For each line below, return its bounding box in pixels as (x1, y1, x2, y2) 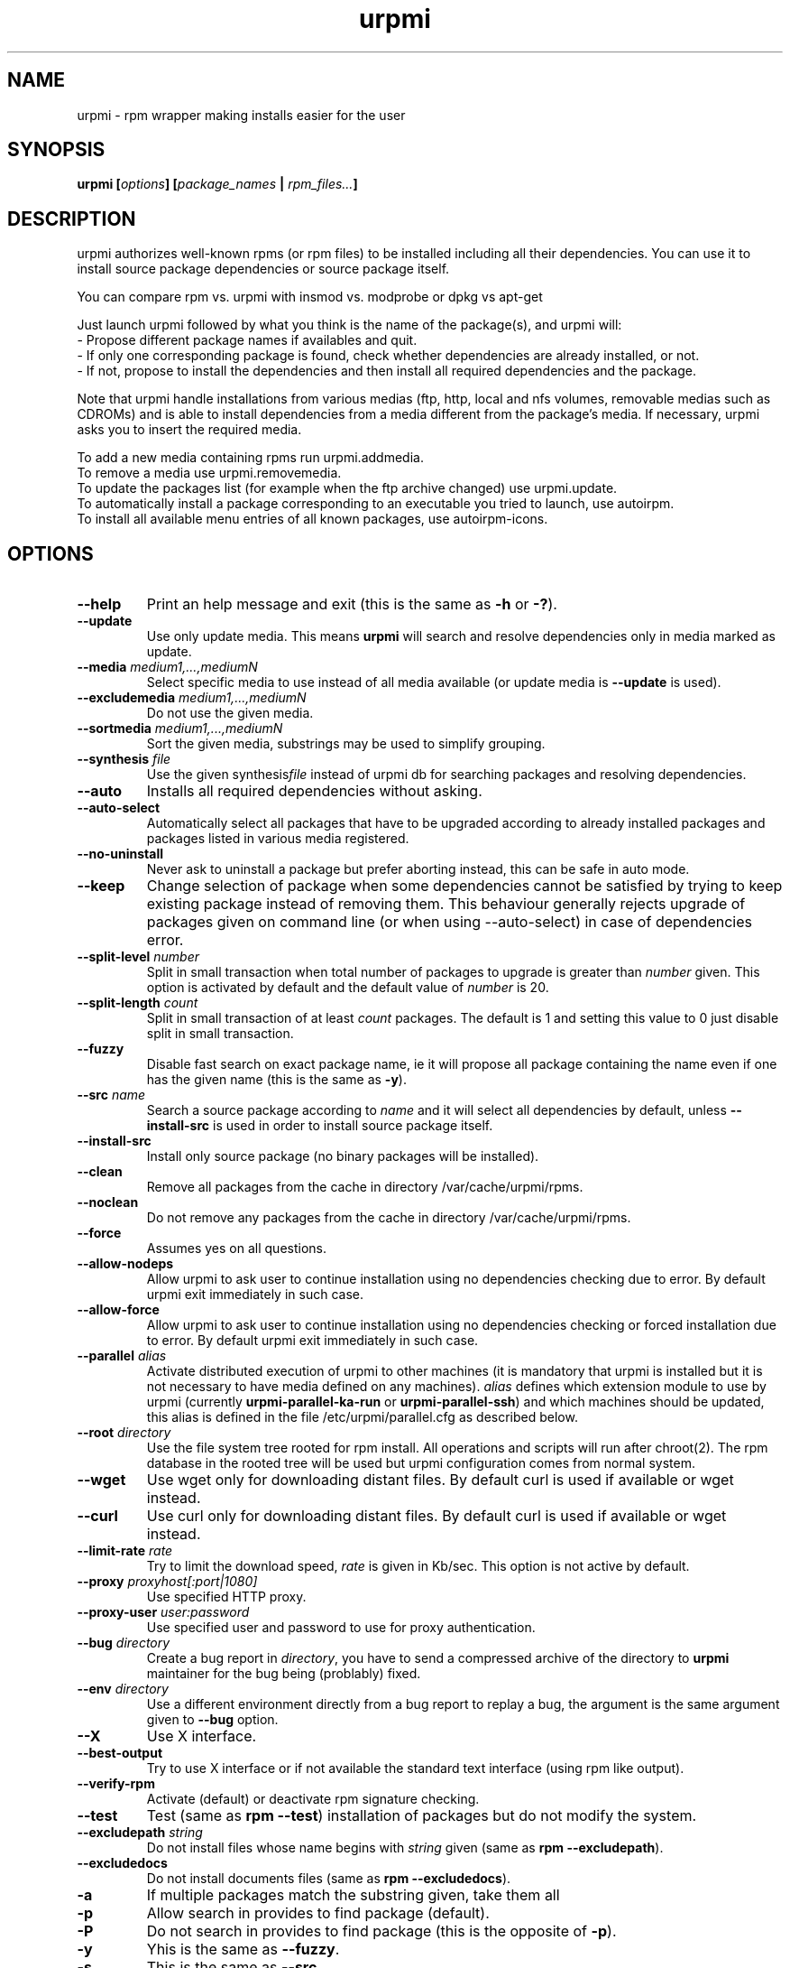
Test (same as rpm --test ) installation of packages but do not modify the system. (146, 1806, 697, 1825)
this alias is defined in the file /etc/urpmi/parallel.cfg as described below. (146, 1409, 578, 1425)
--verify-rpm (77, 1776, 155, 1792)
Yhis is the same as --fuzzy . (146, 1940, 340, 1959)
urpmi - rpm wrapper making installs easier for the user (77, 107, 406, 123)
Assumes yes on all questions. (146, 1240, 326, 1257)
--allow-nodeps (77, 1256, 174, 1272)
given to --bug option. (146, 1712, 279, 1728)
